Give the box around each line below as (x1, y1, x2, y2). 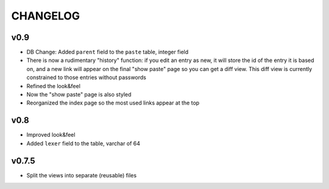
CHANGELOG (11, 9, 80, 22)
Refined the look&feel (26, 82, 80, 89)
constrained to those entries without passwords (26, 74, 146, 81)
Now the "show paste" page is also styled (26, 91, 132, 98)
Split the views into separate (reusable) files (26, 171, 137, 179)
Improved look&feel (26, 131, 76, 139)
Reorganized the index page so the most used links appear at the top (26, 99, 200, 106)
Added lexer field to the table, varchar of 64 (26, 140, 140, 147)
